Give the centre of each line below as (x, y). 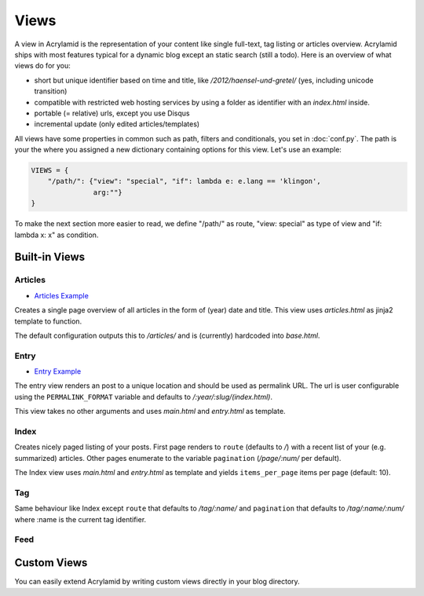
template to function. (48, 321)
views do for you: (42, 66)
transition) (51, 91)
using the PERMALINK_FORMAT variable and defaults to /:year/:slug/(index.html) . (143, 397)
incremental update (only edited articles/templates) (117, 124)
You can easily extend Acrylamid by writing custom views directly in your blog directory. (157, 582)
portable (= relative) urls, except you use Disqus (112, 113)
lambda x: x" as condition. (57, 235)
